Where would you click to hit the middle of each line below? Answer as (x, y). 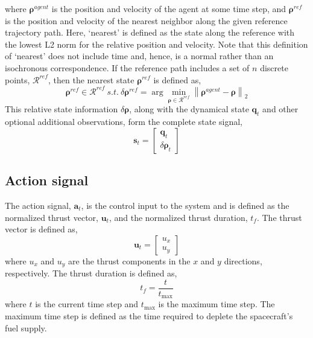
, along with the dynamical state (189, 109)
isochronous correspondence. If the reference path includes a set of (127, 67)
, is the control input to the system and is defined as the (185, 206)
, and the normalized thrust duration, (178, 217)
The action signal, (38, 206)
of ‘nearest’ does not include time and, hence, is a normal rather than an (139, 56)
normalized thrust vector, (52, 217)
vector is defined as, (41, 229)
